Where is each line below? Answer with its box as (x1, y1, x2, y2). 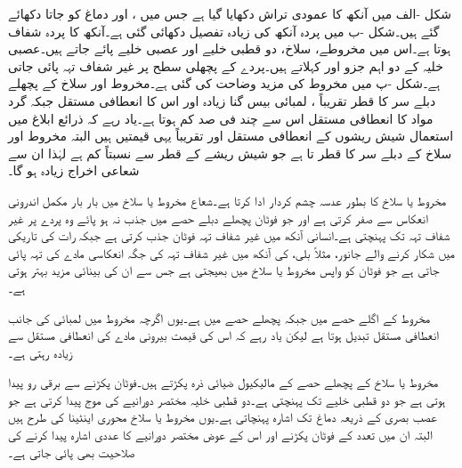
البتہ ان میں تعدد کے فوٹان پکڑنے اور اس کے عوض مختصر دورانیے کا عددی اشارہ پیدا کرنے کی (8, 425, 434, 444)
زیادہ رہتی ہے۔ (8, 343, 73, 361)
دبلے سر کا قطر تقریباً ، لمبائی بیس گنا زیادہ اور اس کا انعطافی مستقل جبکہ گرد (8, 91, 436, 109)
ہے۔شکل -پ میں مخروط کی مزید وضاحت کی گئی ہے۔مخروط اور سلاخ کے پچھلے (8, 74, 441, 93)
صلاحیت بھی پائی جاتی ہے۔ (8, 442, 135, 461)
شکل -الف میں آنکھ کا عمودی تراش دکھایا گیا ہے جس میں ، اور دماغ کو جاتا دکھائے (8, 4, 451, 22)
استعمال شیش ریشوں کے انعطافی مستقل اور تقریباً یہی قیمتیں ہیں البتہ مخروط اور (8, 126, 454, 145)
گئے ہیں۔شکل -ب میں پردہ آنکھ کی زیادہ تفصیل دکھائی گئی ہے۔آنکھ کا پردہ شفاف (8, 21, 440, 40)
